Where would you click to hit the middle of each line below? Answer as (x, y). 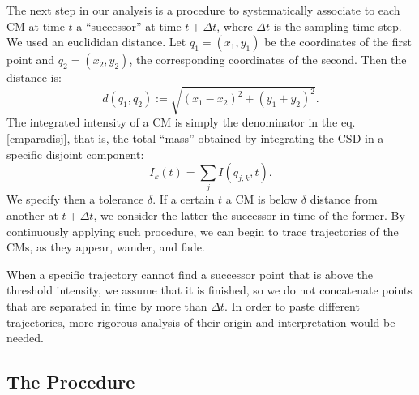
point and (31, 60)
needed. (25, 338)
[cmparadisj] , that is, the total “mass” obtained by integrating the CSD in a (195, 137)
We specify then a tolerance (75, 199)
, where (235, 26)
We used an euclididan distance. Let (96, 42)
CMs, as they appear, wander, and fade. (106, 247)
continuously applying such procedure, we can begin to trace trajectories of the (203, 231)
